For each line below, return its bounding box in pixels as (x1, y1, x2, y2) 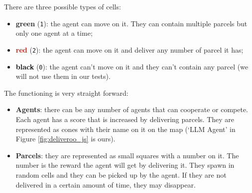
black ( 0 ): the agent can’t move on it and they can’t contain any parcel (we (15, 61, 249, 71)
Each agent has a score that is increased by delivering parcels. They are (15, 114, 235, 124)
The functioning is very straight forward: (4, 87, 128, 98)
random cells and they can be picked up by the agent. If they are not (15, 169, 227, 180)
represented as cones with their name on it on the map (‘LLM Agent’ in (15, 124, 236, 134)
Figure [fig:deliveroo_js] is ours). (15, 133, 116, 144)
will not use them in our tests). (15, 71, 111, 81)
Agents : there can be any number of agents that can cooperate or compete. (15, 104, 248, 115)
